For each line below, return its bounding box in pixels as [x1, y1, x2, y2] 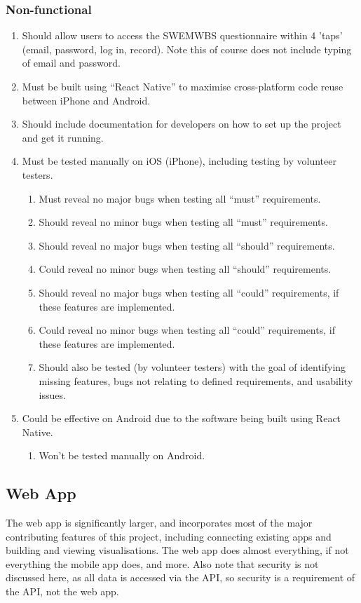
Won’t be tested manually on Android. [39, 448, 205, 463]
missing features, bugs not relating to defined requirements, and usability [39, 373, 353, 388]
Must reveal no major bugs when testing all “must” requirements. [39, 191, 321, 205]
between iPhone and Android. [22, 93, 151, 107]
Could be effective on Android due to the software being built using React [22, 411, 341, 426]
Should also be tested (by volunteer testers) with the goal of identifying [39, 360, 346, 374]
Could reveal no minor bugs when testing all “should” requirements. [39, 262, 332, 276]
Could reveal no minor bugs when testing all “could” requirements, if [39, 323, 335, 337]
